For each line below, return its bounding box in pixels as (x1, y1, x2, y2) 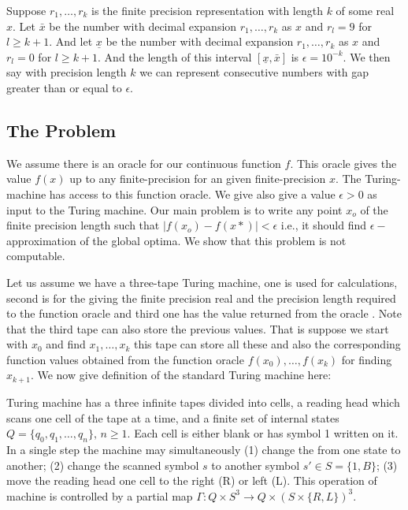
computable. (6, 248, 65, 264)
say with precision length (6, 64, 127, 80)
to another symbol (211, 456, 300, 473)
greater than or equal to (6, 79, 122, 95)
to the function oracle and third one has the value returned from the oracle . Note (6, 305, 402, 322)
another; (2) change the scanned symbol (6, 456, 199, 473)
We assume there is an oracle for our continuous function (6, 154, 281, 171)
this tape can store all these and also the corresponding (133, 336, 401, 352)
